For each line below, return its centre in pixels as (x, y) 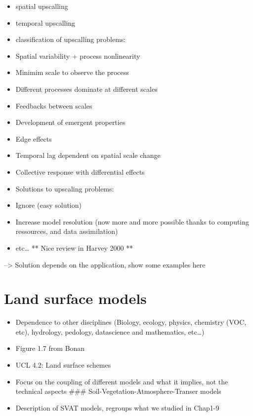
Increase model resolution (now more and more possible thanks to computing (132, 221)
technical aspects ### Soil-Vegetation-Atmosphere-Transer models (118, 391)
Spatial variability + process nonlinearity (78, 56)
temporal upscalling (45, 22)
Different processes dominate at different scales (86, 89)
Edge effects (34, 138)
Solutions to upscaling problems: (65, 188)
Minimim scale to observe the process (72, 72)
